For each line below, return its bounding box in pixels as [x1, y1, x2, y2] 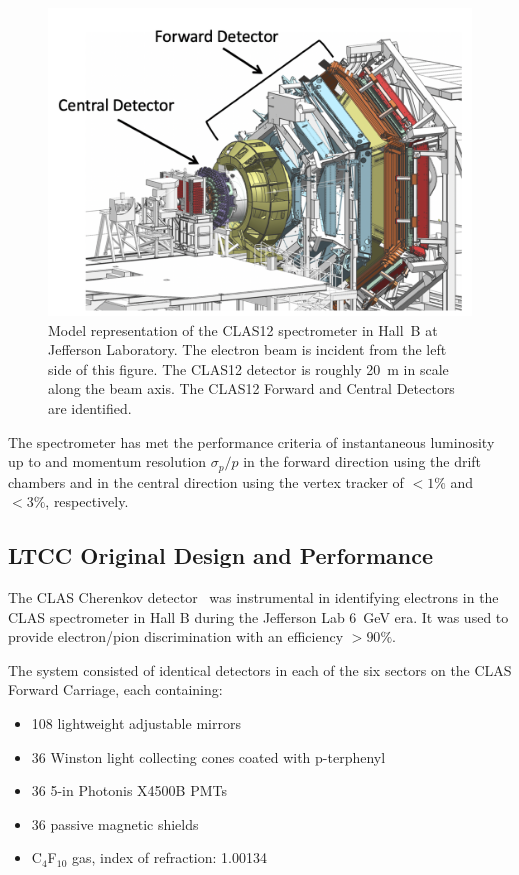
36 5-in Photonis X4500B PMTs [31, 780, 227, 801]
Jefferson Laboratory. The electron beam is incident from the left [48, 339, 447, 360]
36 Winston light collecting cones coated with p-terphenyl [31, 746, 386, 767]
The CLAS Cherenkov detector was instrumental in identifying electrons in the [8, 587, 499, 608]
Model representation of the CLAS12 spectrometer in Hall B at [48, 319, 438, 340]
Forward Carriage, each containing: [8, 679, 223, 700]
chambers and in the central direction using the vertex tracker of [8, 471, 404, 492]
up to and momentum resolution [8, 451, 207, 472]
